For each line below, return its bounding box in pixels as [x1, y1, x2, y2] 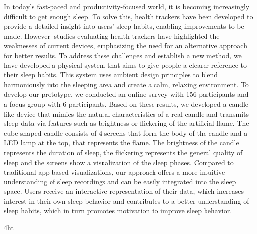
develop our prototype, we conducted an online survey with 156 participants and [4, 89, 249, 99]
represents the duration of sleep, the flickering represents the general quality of [4, 147, 243, 157]
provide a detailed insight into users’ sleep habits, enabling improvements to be [4, 21, 244, 31]
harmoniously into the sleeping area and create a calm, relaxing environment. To [4, 79, 249, 89]
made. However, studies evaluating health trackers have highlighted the [4, 30, 220, 41]
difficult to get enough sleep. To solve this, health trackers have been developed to [4, 11, 253, 21]
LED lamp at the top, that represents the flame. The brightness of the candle [4, 137, 239, 148]
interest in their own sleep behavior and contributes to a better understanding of [4, 195, 249, 206]
